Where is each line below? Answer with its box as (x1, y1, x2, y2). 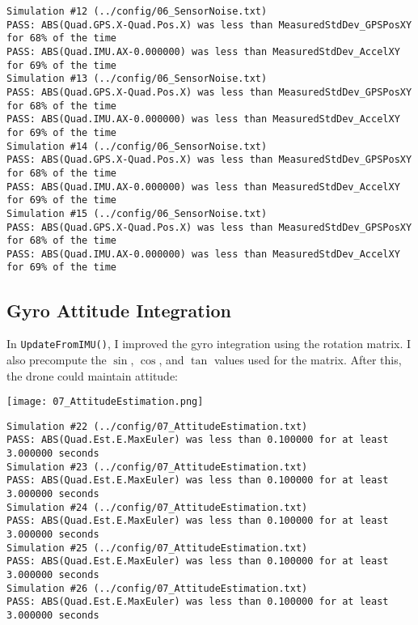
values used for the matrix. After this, (213, 351, 402, 368)
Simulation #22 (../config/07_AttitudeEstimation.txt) (6, 420, 308, 432)
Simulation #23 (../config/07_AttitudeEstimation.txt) (6, 461, 308, 473)
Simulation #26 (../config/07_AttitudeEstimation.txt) (6, 582, 308, 594)
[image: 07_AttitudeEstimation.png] (6, 396, 204, 408)
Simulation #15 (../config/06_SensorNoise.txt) (6, 207, 268, 219)
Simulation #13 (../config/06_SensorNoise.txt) (6, 73, 268, 85)
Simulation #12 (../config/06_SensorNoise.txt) (6, 6, 268, 17)
